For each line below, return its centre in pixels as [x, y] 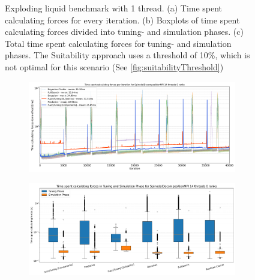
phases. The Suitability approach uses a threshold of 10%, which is [127, 55]
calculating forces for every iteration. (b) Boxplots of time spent [122, 20]
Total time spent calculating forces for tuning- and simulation [118, 43]
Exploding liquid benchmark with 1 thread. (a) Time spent [114, 8]
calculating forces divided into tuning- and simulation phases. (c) [124, 32]
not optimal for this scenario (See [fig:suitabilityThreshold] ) [114, 66]
